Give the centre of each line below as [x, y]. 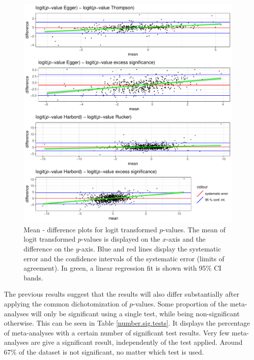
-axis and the [186, 239]
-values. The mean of [194, 229]
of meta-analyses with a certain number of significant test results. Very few [117, 332]
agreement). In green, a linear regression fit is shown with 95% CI [123, 268]
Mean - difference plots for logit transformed [90, 229]
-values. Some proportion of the [180, 304]
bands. [33, 277]
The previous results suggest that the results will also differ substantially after [122, 294]
